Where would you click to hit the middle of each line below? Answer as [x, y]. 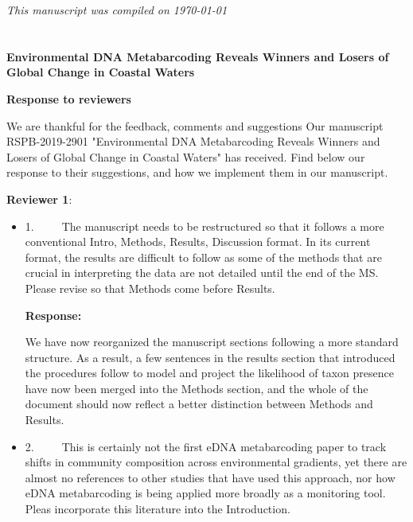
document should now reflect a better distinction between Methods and [199, 404]
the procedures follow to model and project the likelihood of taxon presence [209, 373]
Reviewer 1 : [39, 199]
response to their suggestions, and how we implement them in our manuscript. [197, 172]
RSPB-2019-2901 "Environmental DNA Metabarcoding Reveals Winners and [193, 141]
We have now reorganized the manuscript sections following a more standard [212, 342]
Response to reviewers [69, 98]
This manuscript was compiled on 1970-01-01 [117, 10]
